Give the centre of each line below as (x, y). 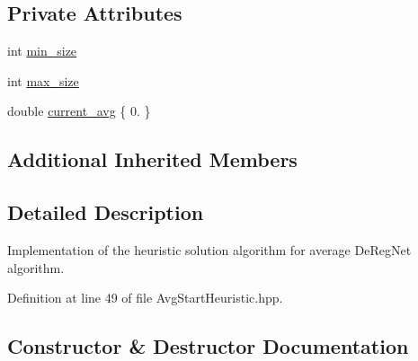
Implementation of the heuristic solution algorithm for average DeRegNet (209, 249)
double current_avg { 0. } (79, 111)
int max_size (43, 80)
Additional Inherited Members (152, 159)
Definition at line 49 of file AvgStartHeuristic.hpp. (145, 298)
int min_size (42, 51)
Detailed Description (106, 212)
